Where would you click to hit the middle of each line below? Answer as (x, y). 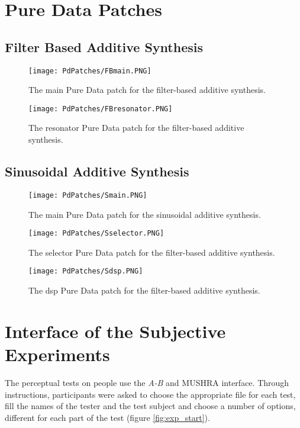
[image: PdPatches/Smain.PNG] (88, 195)
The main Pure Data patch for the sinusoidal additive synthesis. (145, 214)
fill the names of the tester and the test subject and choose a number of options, (150, 406)
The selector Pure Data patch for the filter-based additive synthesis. (152, 252)
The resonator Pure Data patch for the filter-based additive (136, 128)
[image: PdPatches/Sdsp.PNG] (86, 271)
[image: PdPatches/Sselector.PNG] (96, 234)
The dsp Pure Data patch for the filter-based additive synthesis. (144, 290)
